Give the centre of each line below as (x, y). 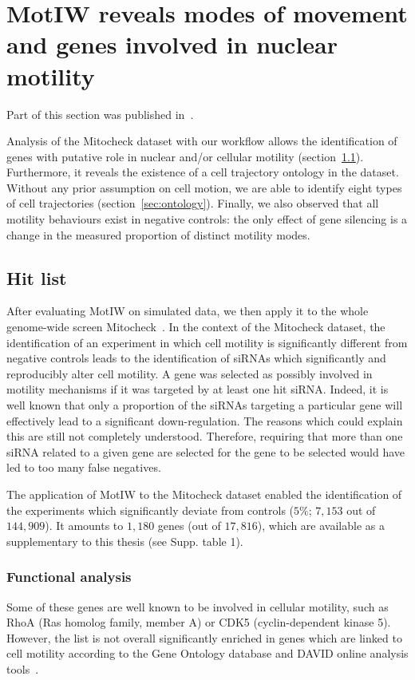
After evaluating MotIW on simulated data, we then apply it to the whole (188, 311)
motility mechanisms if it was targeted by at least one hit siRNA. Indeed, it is (198, 389)
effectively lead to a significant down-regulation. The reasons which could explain (205, 420)
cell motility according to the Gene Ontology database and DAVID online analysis (207, 653)
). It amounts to (84, 526)
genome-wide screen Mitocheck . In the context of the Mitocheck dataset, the (196, 327)
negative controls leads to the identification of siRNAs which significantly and (196, 358)
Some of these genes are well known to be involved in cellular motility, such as (198, 606)
